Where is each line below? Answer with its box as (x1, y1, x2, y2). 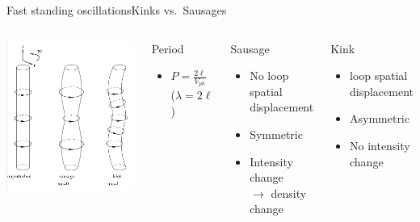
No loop (250, 67, 289, 84)
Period (151, 40, 184, 57)
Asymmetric (349, 110, 409, 127)
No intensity (349, 136, 410, 153)
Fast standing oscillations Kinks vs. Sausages (6, 2, 227, 18)
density (271, 184, 307, 201)
